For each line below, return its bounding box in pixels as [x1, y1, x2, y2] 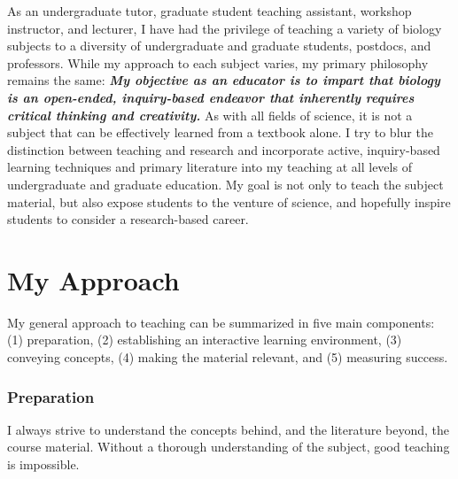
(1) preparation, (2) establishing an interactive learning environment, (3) [7, 330, 402, 349]
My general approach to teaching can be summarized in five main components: [7, 313, 435, 331]
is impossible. [7, 455, 80, 474]
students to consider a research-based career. [7, 210, 249, 228]
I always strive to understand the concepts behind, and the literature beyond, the [7, 420, 450, 438]
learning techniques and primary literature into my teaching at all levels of [7, 158, 412, 176]
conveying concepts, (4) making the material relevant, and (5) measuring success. [7, 348, 448, 367]
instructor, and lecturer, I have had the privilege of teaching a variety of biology [7, 19, 442, 37]
